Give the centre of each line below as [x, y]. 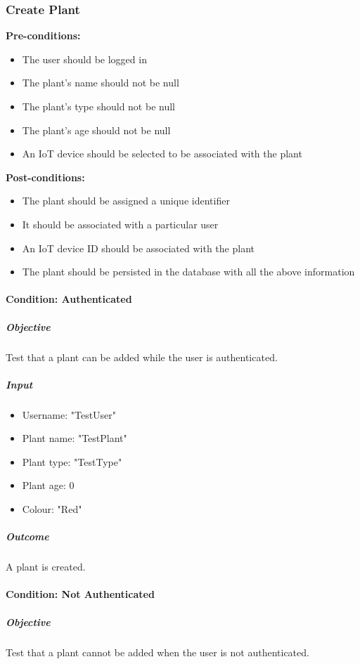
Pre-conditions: [43, 35]
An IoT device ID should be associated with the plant [138, 248]
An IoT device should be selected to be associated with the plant [162, 154]
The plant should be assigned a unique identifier [126, 201]
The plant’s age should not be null [96, 130]
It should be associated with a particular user [120, 224]
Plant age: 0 [48, 485]
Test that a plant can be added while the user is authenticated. [142, 357]
